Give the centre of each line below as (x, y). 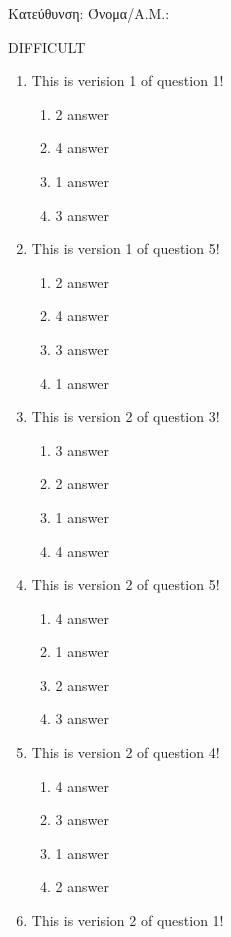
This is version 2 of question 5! (125, 584)
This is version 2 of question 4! (125, 752)
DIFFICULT (47, 46)
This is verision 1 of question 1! (127, 80)
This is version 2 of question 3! (125, 416)
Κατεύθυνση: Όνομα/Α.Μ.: (89, 13)
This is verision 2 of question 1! (127, 920)
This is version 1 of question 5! (125, 248)
